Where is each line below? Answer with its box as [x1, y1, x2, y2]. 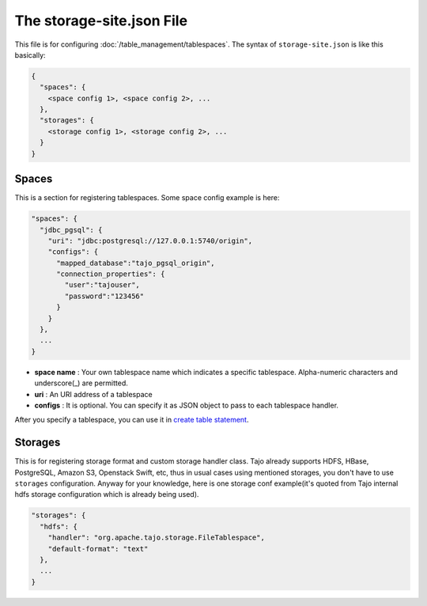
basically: [14, 50, 47, 59]
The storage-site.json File [14, 12, 188, 29]
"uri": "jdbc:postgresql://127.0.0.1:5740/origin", [47, 236, 253, 245]
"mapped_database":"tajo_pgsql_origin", [56, 258, 215, 267]
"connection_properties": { [56, 270, 165, 278]
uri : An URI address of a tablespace [34, 389, 153, 399]
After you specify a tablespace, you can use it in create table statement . [14, 415, 249, 425]
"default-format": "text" [47, 544, 149, 553]
